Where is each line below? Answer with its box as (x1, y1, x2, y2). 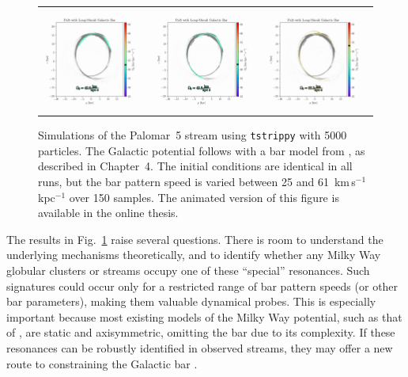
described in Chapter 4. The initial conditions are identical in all (38, 158, 353, 174)
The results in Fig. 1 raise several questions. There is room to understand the (6, 230, 383, 247)
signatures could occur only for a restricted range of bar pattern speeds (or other (6, 277, 399, 294)
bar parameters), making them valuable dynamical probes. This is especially (6, 293, 376, 310)
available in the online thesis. (38, 204, 179, 221)
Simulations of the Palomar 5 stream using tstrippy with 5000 (38, 127, 347, 143)
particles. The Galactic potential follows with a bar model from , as (38, 142, 365, 158)
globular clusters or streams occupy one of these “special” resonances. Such (6, 262, 370, 278)
